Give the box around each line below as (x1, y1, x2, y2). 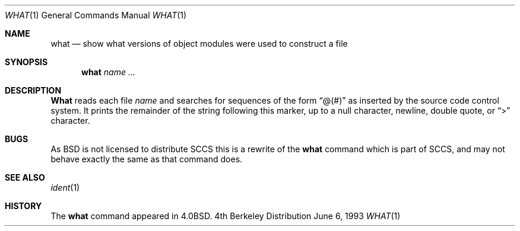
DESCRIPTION (5, 85, 62, 95)
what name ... (81, 67, 136, 77)
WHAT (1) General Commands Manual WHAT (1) (5, 10, 187, 20)
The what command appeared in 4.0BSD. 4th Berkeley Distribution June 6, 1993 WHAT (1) (50, 211, 401, 221)
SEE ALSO (5, 172, 45, 182)
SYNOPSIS (5, 57, 48, 67)
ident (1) (50, 182, 80, 192)
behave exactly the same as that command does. (50, 154, 243, 164)
